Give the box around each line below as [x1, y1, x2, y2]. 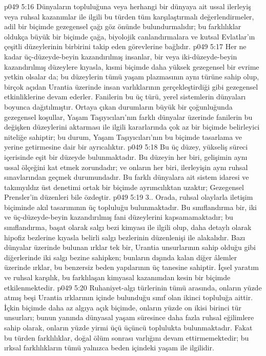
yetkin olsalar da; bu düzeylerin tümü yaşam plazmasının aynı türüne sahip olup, [4, 71, 259, 82]
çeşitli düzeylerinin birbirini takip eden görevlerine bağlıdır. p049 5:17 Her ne [4, 41, 247, 52]
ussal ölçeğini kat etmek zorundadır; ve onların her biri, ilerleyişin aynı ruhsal [4, 161, 248, 172]
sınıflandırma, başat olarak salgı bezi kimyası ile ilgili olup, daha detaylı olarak [4, 222, 252, 233]
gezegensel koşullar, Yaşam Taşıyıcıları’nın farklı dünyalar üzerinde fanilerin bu [4, 111, 253, 122]
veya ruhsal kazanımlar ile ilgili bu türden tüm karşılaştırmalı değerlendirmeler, [4, 11, 254, 22]
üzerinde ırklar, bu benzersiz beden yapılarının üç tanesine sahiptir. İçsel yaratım [4, 262, 259, 273]
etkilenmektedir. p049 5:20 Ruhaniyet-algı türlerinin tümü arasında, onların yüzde [4, 282, 262, 292]
